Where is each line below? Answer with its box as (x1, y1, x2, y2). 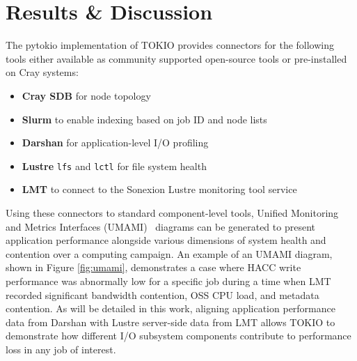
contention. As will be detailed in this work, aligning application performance (6, 301, 335, 316)
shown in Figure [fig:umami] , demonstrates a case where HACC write (6, 260, 301, 275)
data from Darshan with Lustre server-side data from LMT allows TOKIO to (6, 314, 335, 329)
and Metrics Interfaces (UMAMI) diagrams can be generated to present (6, 219, 315, 233)
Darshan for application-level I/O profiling (22, 135, 209, 150)
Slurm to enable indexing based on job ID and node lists (22, 112, 267, 126)
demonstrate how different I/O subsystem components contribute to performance (6, 328, 351, 343)
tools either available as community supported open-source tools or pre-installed (6, 51, 347, 66)
